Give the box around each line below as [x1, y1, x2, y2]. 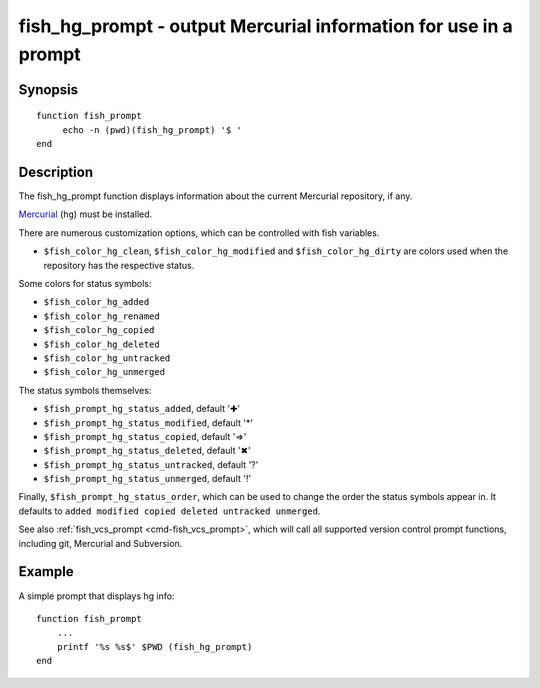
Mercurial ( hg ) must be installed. [18, 208, 153, 220]
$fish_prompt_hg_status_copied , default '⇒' [43, 430, 247, 442]
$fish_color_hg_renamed [43, 310, 160, 322]
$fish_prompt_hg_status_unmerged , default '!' [43, 473, 252, 485]
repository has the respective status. [43, 259, 195, 271]
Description [18, 163, 94, 180]
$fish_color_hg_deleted [43, 338, 160, 350]
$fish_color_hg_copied [43, 325, 155, 336]
